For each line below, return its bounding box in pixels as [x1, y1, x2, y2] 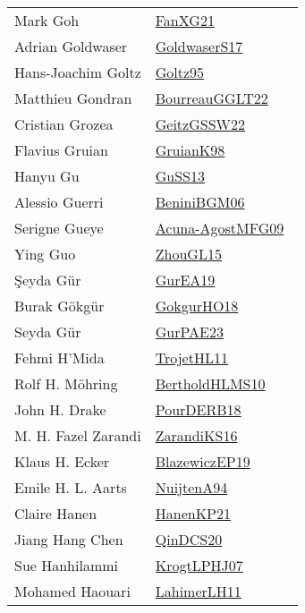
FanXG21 [155, 10, 215, 30]
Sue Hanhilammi [14, 555, 119, 575]
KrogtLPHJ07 [155, 555, 243, 575]
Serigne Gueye [14, 217, 104, 238]
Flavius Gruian [14, 140, 108, 160]
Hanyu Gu [14, 166, 80, 186]
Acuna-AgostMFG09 [155, 217, 284, 238]
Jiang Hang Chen [14, 529, 123, 549]
